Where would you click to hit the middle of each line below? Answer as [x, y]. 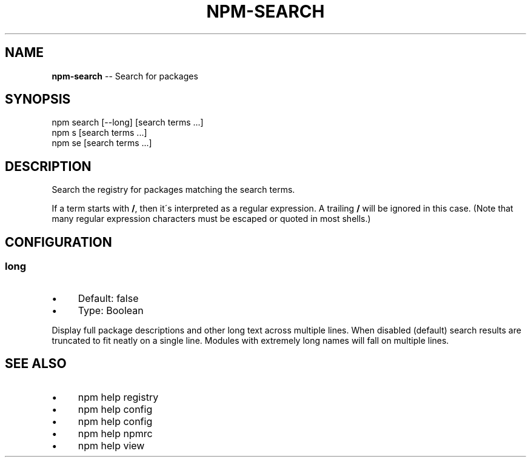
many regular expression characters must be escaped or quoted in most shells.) [211, 219]
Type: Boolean [111, 310]
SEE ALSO [36, 363]
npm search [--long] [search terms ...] [128, 122]
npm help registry [118, 397]
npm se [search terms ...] [102, 143]
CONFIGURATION [58, 242]
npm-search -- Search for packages [125, 76]
